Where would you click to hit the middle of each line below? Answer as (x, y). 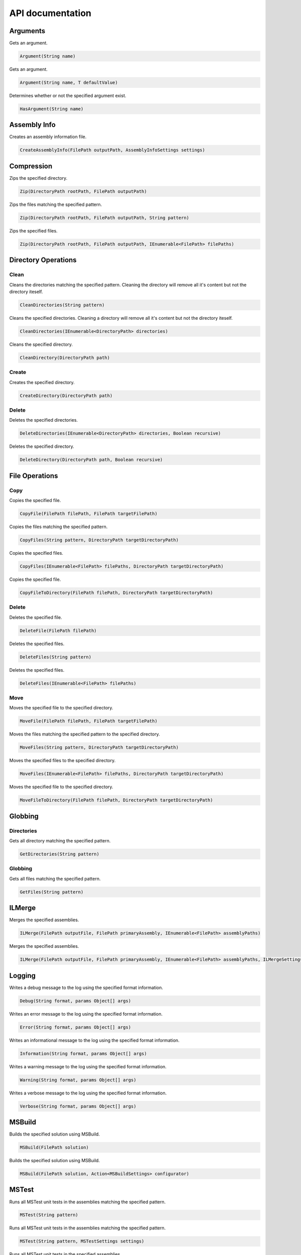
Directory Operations (43, 260)
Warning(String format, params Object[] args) (78, 1080)
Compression (31, 166)
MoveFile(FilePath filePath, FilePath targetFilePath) (89, 721)
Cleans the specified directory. (41, 344)
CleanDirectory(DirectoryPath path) (65, 357)
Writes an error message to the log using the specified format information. (86, 1014)
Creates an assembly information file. (48, 137)
